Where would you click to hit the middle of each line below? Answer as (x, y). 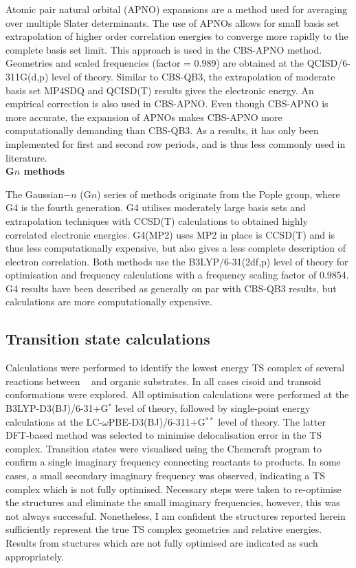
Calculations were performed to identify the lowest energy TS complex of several (175, 368)
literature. (26, 157)
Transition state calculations (108, 339)
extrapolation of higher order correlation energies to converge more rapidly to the (177, 36)
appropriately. (35, 556)
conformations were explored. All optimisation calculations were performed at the (177, 394)
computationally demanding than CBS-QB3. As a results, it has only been (162, 130)
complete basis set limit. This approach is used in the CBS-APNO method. (164, 49)
